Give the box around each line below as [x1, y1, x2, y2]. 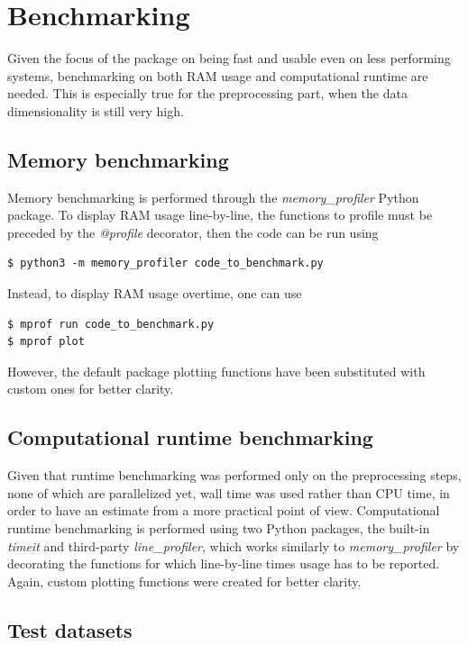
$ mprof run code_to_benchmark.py [7, 317, 215, 331]
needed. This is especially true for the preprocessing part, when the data [7, 84, 408, 103]
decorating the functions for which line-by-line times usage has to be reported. [7, 554, 440, 573]
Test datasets [7, 615, 133, 643]
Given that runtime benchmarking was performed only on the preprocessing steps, [7, 466, 462, 485]
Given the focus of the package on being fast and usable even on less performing [7, 49, 451, 68]
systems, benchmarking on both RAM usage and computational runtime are [7, 66, 428, 85]
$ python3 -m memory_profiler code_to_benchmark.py [7, 257, 324, 270]
